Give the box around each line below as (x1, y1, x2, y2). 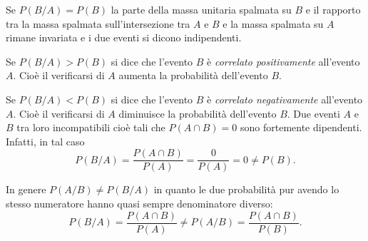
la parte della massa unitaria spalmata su (111, 2, 292, 16)
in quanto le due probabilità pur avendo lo (153, 182, 339, 197)
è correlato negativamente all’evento (207, 91, 363, 106)
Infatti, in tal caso (6, 133, 85, 148)
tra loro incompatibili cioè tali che (16, 120, 165, 135)
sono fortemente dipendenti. (240, 120, 362, 135)
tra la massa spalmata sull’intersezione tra (6, 16, 190, 31)
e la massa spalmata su (223, 16, 324, 31)
